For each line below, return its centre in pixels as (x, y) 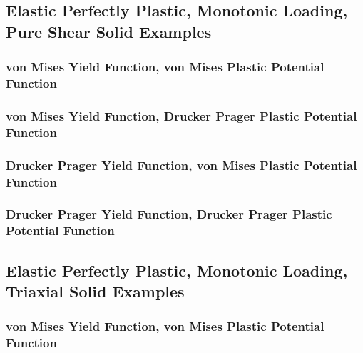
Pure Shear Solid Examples (109, 31)
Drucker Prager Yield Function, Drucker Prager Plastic (169, 214)
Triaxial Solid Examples (95, 291)
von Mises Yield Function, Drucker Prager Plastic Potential (181, 115)
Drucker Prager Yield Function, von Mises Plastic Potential (181, 165)
